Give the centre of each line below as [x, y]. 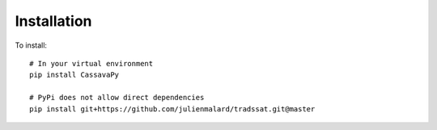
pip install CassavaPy [74, 75]
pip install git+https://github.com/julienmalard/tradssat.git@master [172, 109]
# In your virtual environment [91, 63]
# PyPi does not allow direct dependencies [117, 98]
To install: [31, 45]
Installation [53, 21]
